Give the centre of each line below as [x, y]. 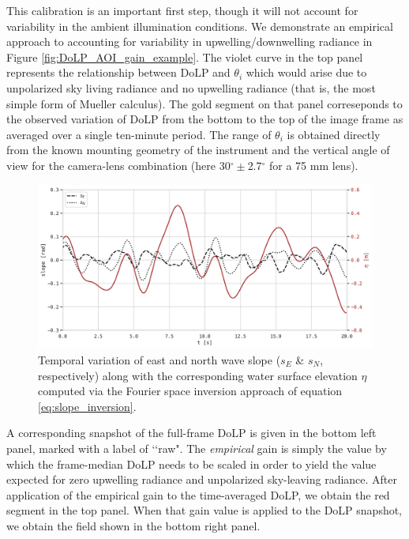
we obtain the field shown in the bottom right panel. [133, 525]
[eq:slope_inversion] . [87, 406]
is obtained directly [334, 134]
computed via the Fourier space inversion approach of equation [190, 391]
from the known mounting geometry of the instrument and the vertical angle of [198, 150]
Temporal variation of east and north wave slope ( [159, 359]
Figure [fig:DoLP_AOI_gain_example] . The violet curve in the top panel [185, 57]
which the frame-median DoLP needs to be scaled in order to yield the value [191, 464]
